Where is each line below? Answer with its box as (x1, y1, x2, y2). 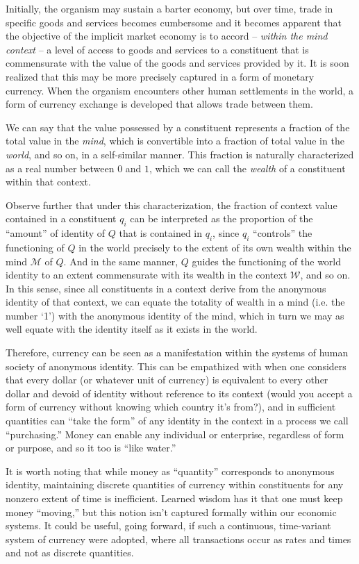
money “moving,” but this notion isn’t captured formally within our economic (6, 504, 337, 519)
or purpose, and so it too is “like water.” (6, 440, 176, 455)
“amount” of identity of (6, 226, 106, 240)
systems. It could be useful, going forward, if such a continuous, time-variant (6, 518, 331, 533)
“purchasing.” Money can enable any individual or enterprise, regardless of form (6, 426, 344, 441)
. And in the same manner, (63, 254, 178, 268)
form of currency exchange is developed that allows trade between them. (6, 97, 313, 111)
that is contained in (119, 226, 203, 240)
